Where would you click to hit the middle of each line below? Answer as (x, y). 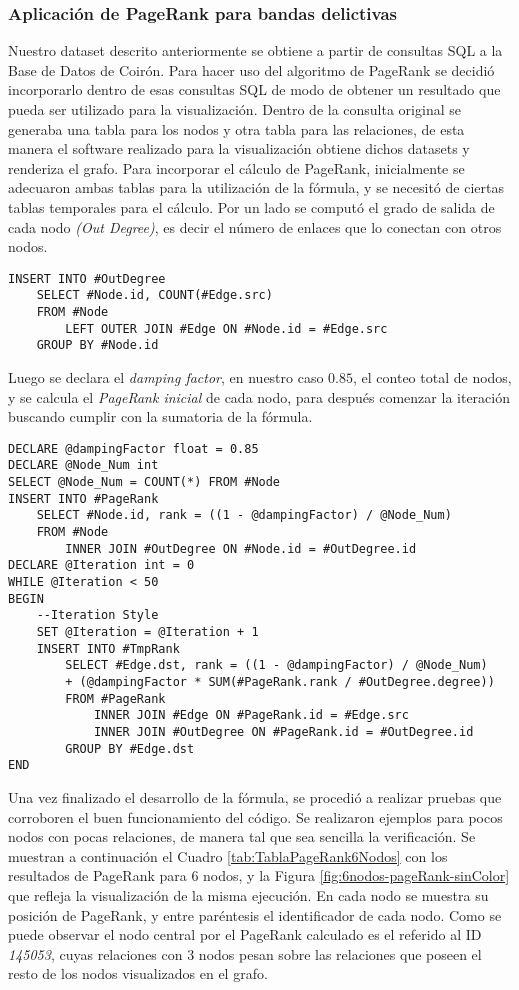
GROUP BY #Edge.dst (130, 748)
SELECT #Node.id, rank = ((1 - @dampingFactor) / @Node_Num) (244, 515)
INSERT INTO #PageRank (83, 498)
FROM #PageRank (115, 698)
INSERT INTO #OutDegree (87, 278)
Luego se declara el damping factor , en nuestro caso (166, 377)
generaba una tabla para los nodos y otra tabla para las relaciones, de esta (236, 128)
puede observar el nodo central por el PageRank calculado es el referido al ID (245, 934)
